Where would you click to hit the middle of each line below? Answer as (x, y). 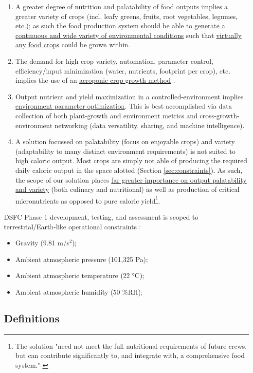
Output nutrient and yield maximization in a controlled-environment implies (129, 96)
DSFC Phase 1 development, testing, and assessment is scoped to (101, 216)
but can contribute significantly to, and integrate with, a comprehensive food (130, 355)
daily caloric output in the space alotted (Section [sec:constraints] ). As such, (129, 170)
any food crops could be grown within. (73, 45)
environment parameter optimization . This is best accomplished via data (124, 106)
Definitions (32, 318)
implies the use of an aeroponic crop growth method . (95, 80)
